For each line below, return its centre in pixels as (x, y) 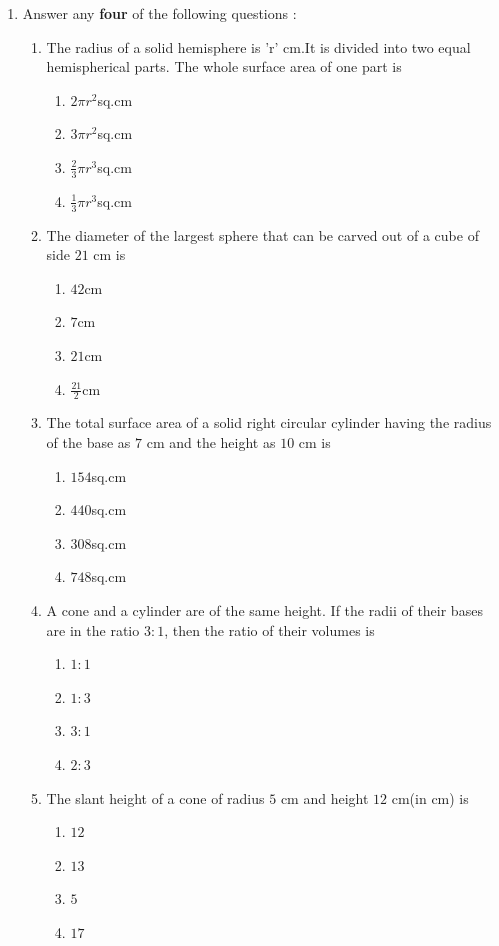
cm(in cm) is (430, 797)
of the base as (88, 442)
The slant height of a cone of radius (155, 797)
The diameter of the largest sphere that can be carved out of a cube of (262, 234)
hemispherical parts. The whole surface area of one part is (224, 66)
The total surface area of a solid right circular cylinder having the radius (269, 422)
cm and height (324, 797)
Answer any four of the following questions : (159, 13)
